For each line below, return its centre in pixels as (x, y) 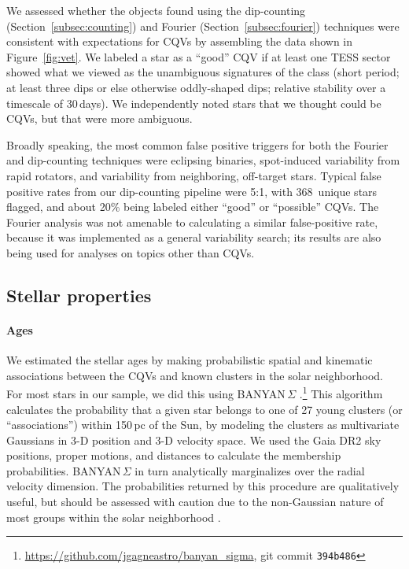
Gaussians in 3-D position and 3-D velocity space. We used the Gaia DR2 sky (194, 440)
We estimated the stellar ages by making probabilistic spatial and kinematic (190, 360)
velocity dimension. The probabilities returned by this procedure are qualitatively (203, 486)
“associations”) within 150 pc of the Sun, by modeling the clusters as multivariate (203, 425)
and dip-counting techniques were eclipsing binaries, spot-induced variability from (203, 160)
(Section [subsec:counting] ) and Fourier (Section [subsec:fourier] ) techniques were (203, 26)
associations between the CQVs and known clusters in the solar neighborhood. (195, 375)
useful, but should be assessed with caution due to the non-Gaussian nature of (195, 502)
